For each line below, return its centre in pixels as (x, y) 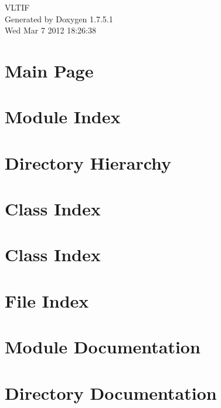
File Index (47, 300)
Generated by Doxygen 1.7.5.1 (59, 18)
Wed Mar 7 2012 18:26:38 (50, 30)
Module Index (63, 117)
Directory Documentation (111, 392)
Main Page (49, 70)
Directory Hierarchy (88, 162)
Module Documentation (103, 347)
